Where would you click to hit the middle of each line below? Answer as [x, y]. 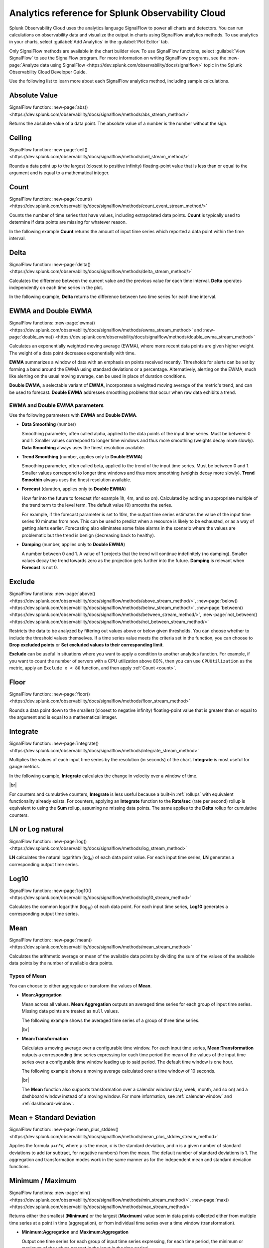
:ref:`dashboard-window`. [48, 1103]
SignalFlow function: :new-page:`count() [51, 199]
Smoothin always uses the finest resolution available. [76, 480]
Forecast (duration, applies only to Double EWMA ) [74, 489]
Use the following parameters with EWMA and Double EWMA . [73, 415]
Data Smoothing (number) [49, 424]
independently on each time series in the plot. [56, 288]
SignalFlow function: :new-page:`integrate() [54, 743]
